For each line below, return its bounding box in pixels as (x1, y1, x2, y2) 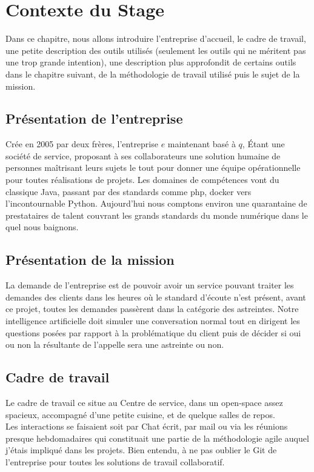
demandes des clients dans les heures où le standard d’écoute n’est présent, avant (5, 290, 306, 303)
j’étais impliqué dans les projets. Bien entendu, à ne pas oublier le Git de (5, 444, 277, 456)
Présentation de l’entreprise (5, 109, 183, 128)
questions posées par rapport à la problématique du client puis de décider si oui (5, 326, 301, 339)
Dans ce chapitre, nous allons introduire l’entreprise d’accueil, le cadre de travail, (5, 32, 306, 45)
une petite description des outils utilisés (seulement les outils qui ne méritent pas (5, 44, 306, 56)
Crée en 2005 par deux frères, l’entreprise (5, 138, 158, 150)
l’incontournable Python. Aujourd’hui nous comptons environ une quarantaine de (5, 197, 307, 210)
